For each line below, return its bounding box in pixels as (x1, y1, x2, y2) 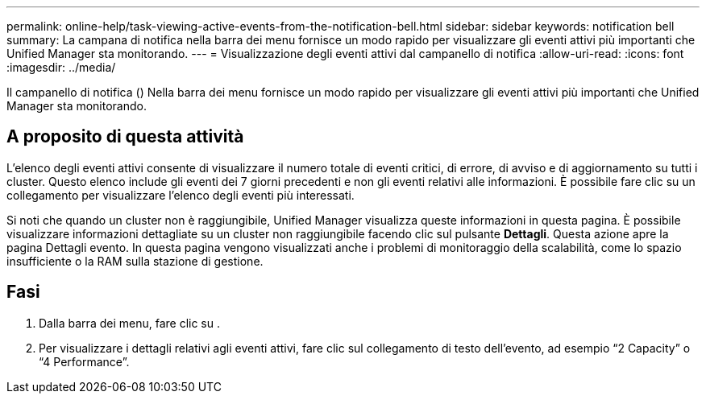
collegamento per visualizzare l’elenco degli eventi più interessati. (6, 188, 355, 202)
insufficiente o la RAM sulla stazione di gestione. (6, 254, 264, 268)
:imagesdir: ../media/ (6, 60, 116, 74)
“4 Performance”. (39, 354, 130, 369)
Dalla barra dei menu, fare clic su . (39, 315, 221, 330)
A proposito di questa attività (6, 126, 244, 147)
